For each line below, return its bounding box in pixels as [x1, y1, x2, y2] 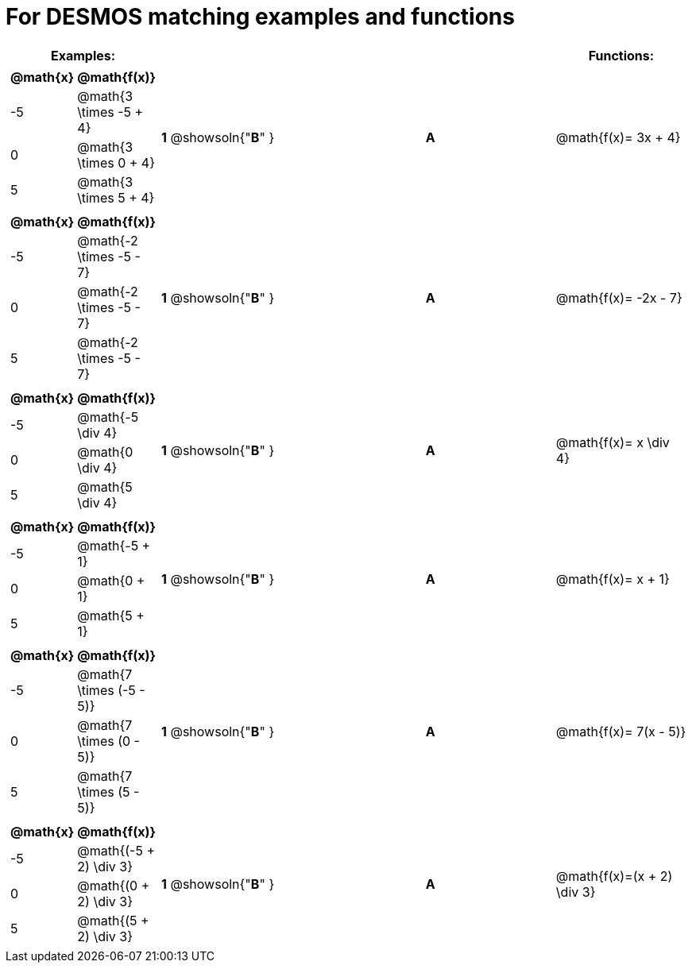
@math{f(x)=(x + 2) [555, 867, 673, 884]
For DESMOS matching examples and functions [6, 3, 515, 30]
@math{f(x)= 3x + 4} [555, 129, 681, 145]
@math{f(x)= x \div [555, 434, 670, 450]
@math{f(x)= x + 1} [555, 570, 670, 587]
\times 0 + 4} [77, 154, 155, 171]
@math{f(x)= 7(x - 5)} [555, 723, 686, 739]
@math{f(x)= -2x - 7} [555, 289, 682, 306]
